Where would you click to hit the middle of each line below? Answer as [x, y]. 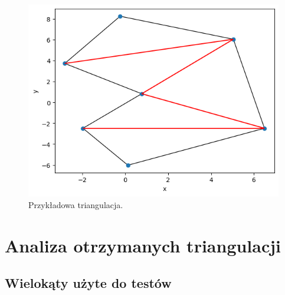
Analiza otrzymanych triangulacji [143, 245]
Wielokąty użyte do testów [88, 283]
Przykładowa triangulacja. [76, 204]
